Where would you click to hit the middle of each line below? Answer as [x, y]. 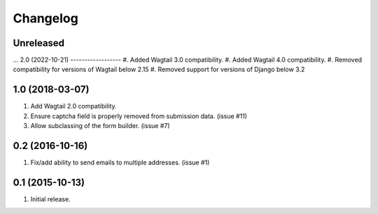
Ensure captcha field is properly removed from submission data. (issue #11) [139, 116]
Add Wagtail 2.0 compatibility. [73, 106]
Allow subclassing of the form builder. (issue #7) [100, 126]
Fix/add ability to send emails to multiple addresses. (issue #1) [120, 163]
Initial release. [50, 199]
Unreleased [39, 43]
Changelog [45, 18]
